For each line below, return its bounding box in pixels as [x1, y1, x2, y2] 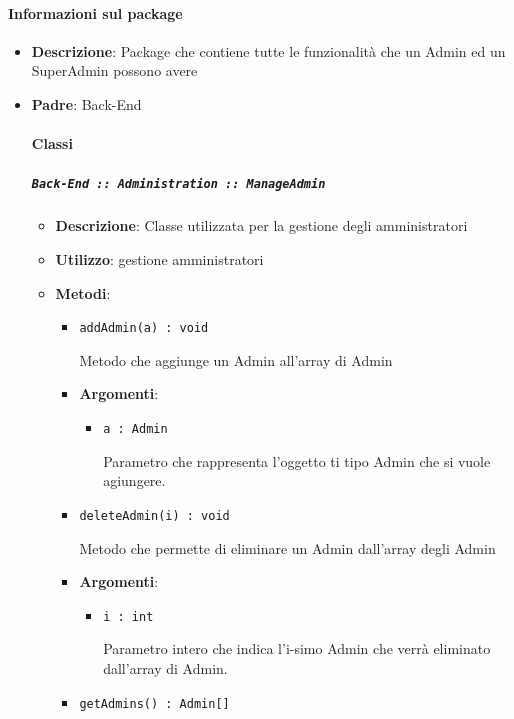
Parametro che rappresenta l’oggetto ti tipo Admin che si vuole [103, 450, 491, 471]
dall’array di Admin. [103, 657, 228, 678]
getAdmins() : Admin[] [79, 696, 230, 711]
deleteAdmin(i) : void [79, 508, 230, 523]
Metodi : [55, 282, 111, 303]
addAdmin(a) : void [79, 321, 209, 336]
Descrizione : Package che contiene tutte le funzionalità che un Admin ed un [31, 40, 506, 61]
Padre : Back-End [31, 93, 142, 114]
